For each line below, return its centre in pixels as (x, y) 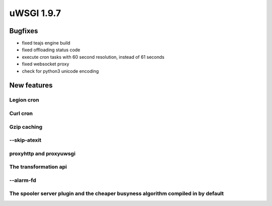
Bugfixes (24, 31)
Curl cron (21, 113)
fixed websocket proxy (46, 64)
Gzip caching (26, 127)
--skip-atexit (25, 140)
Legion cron (24, 100)
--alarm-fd (23, 180)
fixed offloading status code (51, 50)
